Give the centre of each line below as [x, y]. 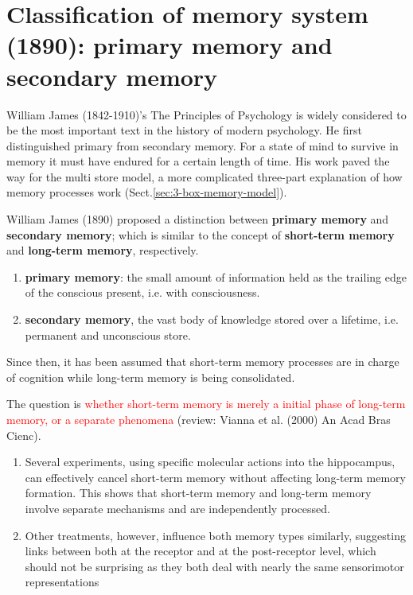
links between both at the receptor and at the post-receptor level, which [201, 551]
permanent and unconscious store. [108, 334]
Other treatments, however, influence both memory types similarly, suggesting [215, 535]
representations [62, 582]
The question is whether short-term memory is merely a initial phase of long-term [206, 404]
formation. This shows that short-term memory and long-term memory [198, 493]
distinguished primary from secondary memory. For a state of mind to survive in [203, 145]
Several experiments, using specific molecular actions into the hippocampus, [210, 462]
